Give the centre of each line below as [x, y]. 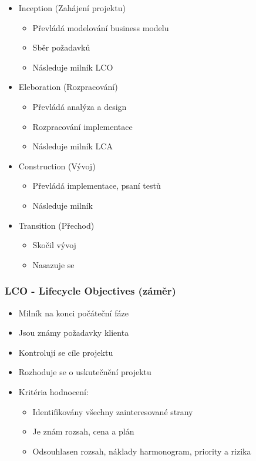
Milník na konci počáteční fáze [73, 313]
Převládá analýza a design [80, 106]
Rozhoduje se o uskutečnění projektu [85, 372]
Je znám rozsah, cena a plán [83, 431]
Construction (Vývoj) [57, 166]
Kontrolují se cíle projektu [66, 352]
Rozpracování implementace [82, 126]
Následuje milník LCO [73, 67]
